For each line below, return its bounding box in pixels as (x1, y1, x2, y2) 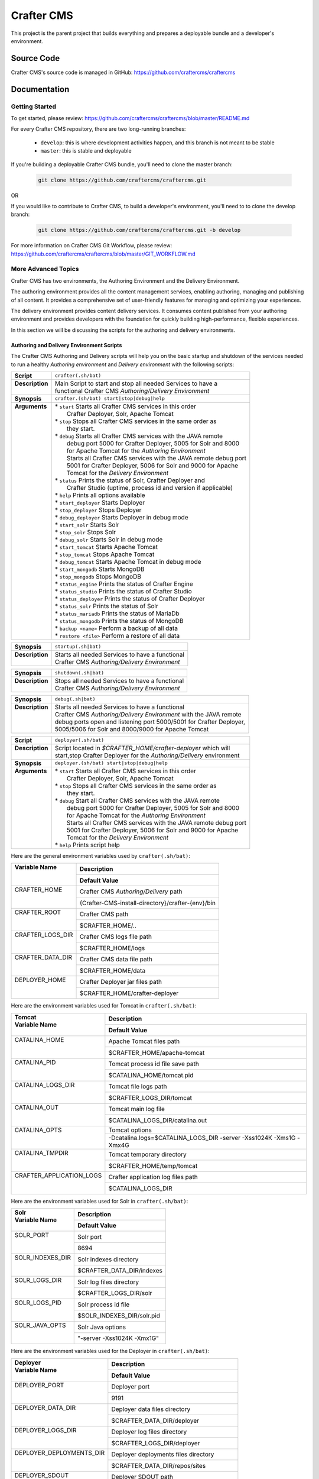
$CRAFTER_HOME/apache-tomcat (108, 1048, 205, 1057)
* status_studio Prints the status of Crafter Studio (54, 587, 192, 595)
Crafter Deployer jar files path (79, 978, 162, 986)
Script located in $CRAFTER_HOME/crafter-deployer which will (54, 744, 230, 752)
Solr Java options (77, 1323, 126, 1331)
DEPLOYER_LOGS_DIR (14, 1426, 77, 1434)
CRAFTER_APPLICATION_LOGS (14, 1171, 102, 1180)
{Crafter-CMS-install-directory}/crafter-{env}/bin (79, 899, 216, 907)
